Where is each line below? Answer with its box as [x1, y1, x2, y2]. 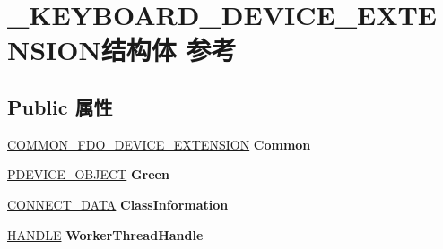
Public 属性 [7, 92, 113, 120]
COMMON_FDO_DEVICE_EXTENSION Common [7, 134, 311, 153]
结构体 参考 [100, 31, 237, 68]
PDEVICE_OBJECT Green [7, 165, 169, 184]
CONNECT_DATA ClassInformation [7, 194, 229, 213]
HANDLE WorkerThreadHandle [7, 225, 204, 244]
